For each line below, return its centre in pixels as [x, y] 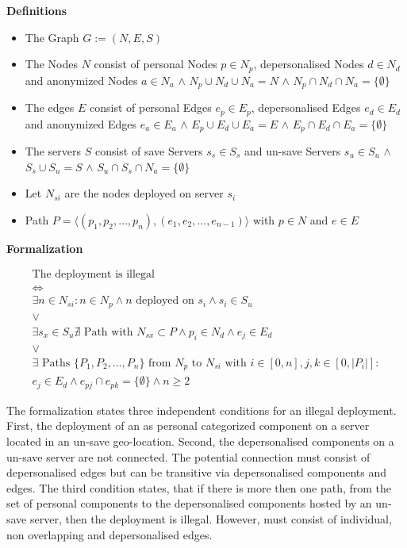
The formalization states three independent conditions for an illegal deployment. [202, 410]
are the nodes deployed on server [144, 193]
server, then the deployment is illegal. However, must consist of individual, [211, 518]
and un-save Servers [292, 151]
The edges [50, 107]
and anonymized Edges [81, 123]
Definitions [37, 10]
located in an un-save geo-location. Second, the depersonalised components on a [200, 441]
